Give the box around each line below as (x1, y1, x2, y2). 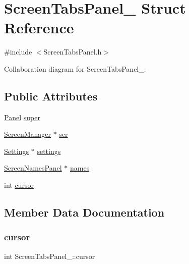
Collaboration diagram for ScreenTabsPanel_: (4, 63, 146, 74)
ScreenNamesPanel (4, 163, 62, 173)
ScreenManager (4, 129, 51, 139)
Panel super (4, 112, 40, 122)
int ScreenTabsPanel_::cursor (4, 250, 95, 261)
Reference (4, 17, 74, 38)
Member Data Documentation (4, 204, 165, 220)
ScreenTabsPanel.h (43, 46, 102, 57)
